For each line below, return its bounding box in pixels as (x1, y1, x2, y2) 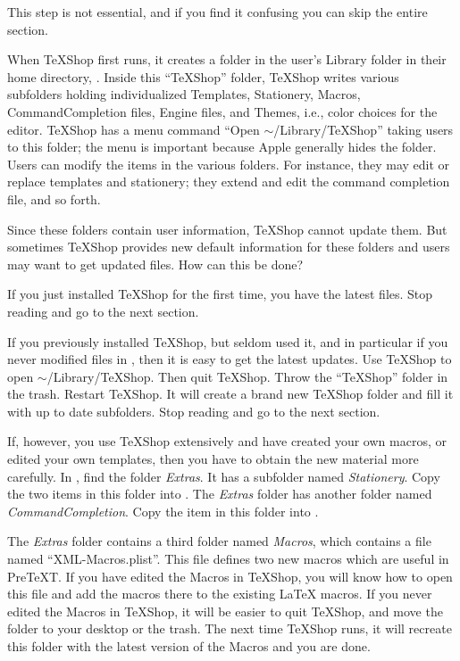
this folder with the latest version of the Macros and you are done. (7, 637, 371, 655)
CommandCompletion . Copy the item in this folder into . (7, 501, 319, 520)
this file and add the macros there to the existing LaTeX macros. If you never (7, 584, 432, 603)
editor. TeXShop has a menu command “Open (7, 120, 260, 138)
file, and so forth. (7, 189, 101, 208)
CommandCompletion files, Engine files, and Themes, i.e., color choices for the (7, 102, 438, 120)
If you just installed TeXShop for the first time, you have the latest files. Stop (7, 285, 433, 303)
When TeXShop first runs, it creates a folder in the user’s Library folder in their (7, 50, 447, 69)
